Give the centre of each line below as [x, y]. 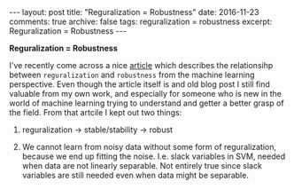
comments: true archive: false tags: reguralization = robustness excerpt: [141, 21]
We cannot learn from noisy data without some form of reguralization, [149, 147]
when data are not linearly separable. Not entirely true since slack [142, 165]
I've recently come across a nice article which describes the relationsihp [141, 65]
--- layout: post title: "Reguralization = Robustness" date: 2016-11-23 [134, 12]
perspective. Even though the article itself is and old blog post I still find [139, 84]
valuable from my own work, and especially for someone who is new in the [145, 94]
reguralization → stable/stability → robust [97, 130]
